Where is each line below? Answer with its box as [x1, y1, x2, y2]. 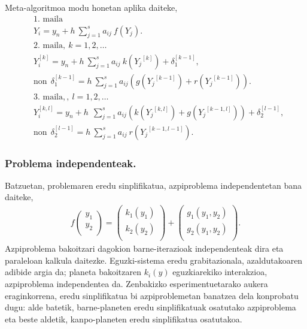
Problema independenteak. [5, 155, 136, 170]
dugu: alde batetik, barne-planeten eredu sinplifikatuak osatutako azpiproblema [5, 301, 296, 313]
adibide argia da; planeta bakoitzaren [5, 265, 142, 278]
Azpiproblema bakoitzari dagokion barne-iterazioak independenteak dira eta [5, 242, 284, 255]
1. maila [33, 14, 63, 23]
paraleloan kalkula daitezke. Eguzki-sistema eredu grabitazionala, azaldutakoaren [5, 253, 303, 266]
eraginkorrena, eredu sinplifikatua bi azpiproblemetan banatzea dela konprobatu [5, 289, 299, 301]
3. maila [33, 92, 63, 101]
